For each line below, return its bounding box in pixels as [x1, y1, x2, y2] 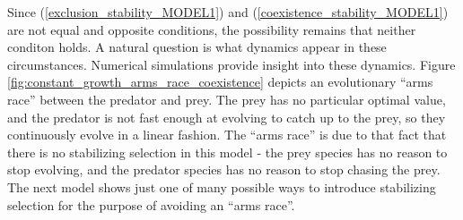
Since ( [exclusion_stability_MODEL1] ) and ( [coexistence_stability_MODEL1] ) [7, 3, 449, 21]
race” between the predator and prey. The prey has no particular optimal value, [7, 89, 446, 108]
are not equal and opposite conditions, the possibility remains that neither [7, 20, 416, 38]
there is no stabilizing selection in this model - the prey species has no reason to [7, 142, 448, 161]
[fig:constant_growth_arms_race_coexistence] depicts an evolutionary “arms [7, 72, 433, 91]
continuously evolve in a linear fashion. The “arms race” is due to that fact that [7, 125, 447, 144]
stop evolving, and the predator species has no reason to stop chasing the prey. [7, 160, 441, 179]
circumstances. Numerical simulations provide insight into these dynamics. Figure [7, 55, 456, 73]
